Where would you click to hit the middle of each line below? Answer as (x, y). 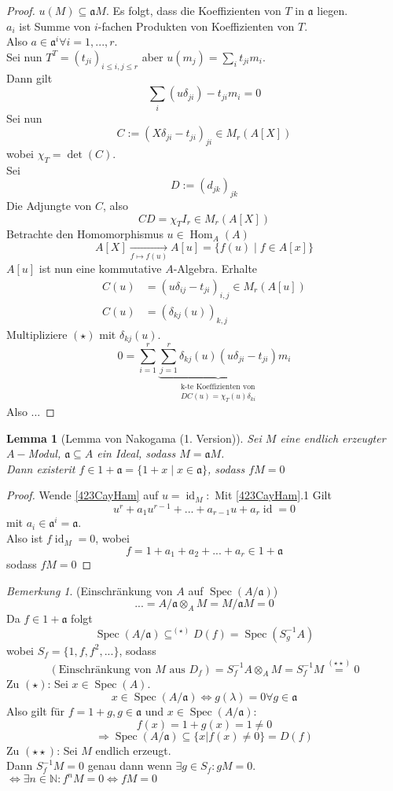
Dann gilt (29, 77)
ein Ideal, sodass (136, 453)
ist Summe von (55, 26)
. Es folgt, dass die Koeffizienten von (193, 10)
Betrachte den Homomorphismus (85, 234)
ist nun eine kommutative (100, 269)
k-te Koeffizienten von (218, 387)
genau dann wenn (130, 765)
